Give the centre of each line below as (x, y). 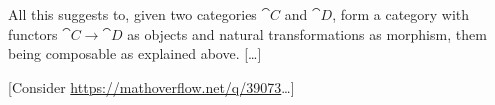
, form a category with (401, 14)
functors (33, 33)
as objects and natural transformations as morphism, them (307, 33)
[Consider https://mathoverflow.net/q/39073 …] (151, 86)
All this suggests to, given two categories (132, 14)
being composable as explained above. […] (135, 53)
